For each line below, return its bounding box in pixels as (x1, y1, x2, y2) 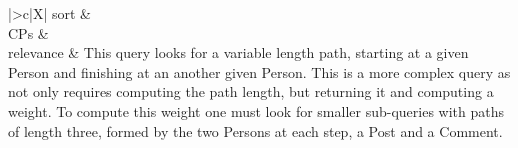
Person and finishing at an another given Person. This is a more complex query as (8, 61, 511, 82)
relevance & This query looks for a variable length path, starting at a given (8, 42, 469, 63)
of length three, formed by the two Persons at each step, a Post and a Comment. (8, 120, 503, 141)
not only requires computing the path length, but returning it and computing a (8, 81, 494, 102)
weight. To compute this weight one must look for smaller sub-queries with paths (8, 100, 504, 121)
